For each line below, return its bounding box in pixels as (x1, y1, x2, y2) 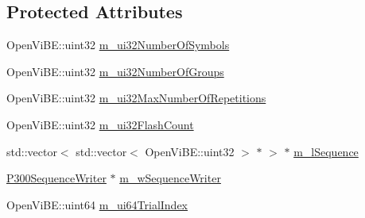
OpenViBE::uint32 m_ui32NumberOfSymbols (6, 36, 230, 53)
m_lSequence (293, 143, 359, 159)
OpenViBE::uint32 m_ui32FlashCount (6, 116, 194, 132)
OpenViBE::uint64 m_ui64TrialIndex (6, 196, 188, 212)
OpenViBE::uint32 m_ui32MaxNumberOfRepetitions (6, 90, 266, 106)
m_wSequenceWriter (119, 170, 221, 186)
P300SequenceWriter (6, 170, 107, 186)
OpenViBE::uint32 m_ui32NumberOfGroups (6, 63, 224, 79)
